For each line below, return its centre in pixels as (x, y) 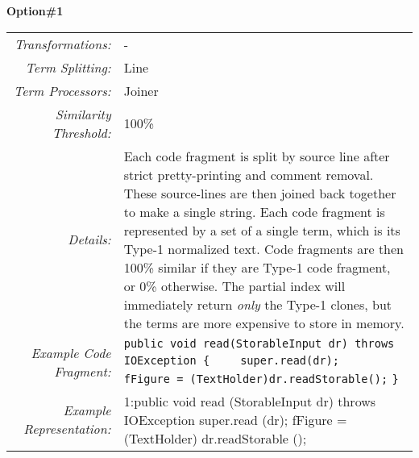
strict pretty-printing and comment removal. (249, 174)
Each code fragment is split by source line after (257, 156)
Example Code (71, 352)
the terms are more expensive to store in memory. (264, 323)
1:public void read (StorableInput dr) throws (250, 401)
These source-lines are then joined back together (260, 193)
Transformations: (62, 44)
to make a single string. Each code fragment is (254, 211)
